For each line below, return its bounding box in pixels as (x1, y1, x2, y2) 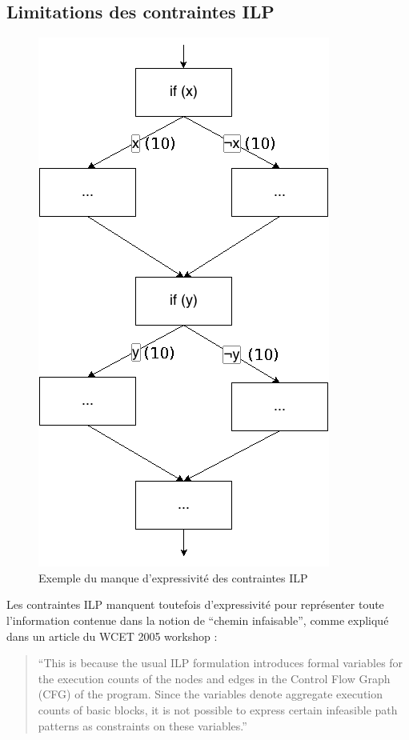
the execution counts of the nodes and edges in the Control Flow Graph (38, 670, 391, 686)
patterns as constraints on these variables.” (38, 717, 247, 734)
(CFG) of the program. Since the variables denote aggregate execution (38, 686, 383, 702)
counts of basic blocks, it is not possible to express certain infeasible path (38, 701, 398, 718)
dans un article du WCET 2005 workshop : (6, 627, 218, 644)
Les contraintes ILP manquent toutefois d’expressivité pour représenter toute (6, 596, 384, 613)
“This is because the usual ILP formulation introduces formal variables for (38, 654, 403, 671)
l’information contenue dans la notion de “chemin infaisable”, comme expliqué (6, 611, 389, 628)
